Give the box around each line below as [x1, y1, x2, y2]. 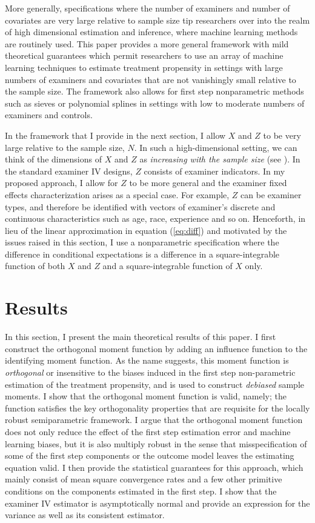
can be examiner [240, 188, 302, 201]
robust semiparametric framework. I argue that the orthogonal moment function [5, 413, 303, 426]
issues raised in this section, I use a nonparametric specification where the [5, 236, 279, 248]
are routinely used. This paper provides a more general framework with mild [5, 37, 289, 50]
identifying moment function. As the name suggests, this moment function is [5, 354, 289, 367]
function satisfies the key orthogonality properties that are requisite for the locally [5, 401, 310, 414]
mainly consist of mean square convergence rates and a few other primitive [5, 473, 282, 485]
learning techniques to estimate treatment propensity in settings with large [5, 61, 283, 73]
